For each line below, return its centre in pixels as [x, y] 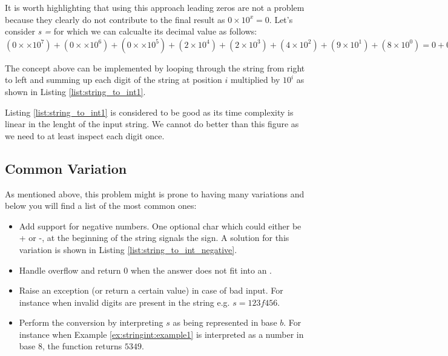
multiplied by [255, 80]
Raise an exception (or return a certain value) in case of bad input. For [151, 290]
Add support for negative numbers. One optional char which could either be [160, 226]
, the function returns [82, 346]
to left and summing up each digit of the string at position [114, 80]
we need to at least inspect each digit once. [85, 135]
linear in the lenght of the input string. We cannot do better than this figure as [152, 124]
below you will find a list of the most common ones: [101, 206]
